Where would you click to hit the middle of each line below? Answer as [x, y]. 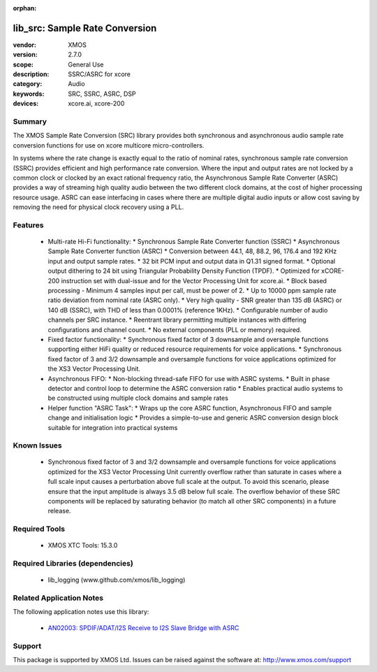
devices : [26, 103]
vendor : [24, 45]
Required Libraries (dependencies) [73, 564]
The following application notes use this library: [81, 612]
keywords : [29, 94]
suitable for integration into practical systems [113, 427]
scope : [23, 64]
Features [28, 225]
